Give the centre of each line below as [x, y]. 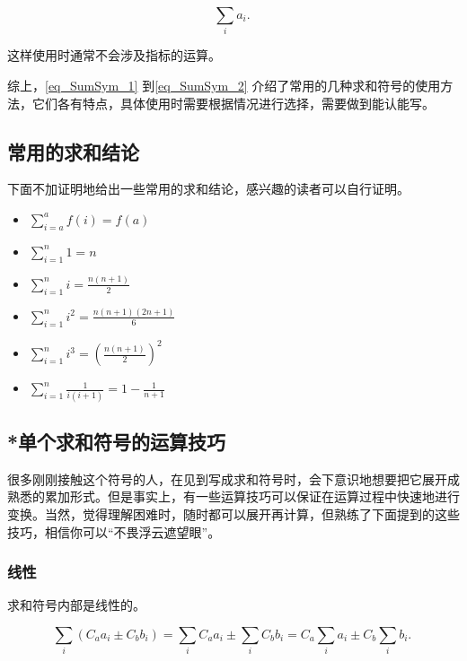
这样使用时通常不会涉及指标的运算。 [114, 55]
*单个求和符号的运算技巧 [117, 441]
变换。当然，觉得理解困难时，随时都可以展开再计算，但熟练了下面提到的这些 [233, 513]
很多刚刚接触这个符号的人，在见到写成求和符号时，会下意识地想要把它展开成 [233, 478]
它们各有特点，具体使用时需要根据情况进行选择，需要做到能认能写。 [233, 103]
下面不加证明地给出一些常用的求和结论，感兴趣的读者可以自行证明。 [208, 189]
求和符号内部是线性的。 [76, 605]
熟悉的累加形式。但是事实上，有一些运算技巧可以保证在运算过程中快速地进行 [233, 496]
